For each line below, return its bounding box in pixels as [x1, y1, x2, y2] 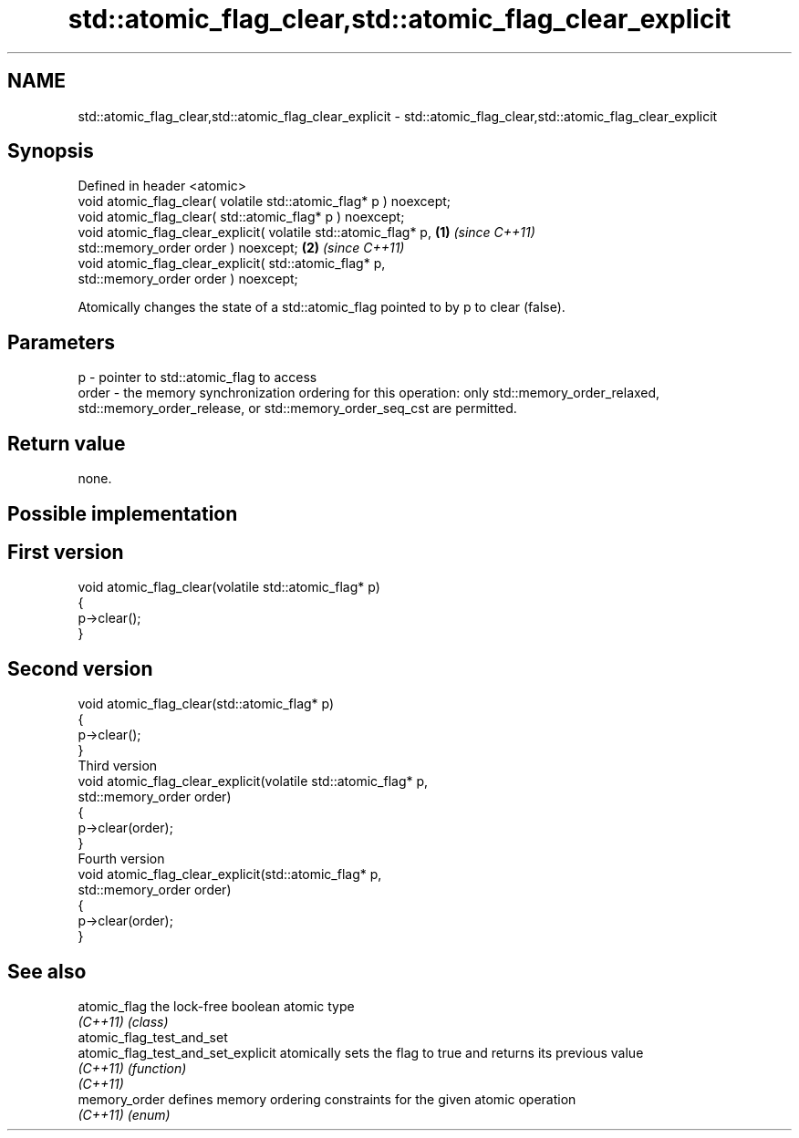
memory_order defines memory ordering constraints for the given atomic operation [78, 1091, 576, 1108]
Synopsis [7, 140, 94, 163]
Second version [7, 657, 153, 680]
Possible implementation [7, 502, 238, 525]
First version [7, 540, 124, 564]
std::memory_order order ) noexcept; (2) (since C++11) [78, 240, 405, 256]
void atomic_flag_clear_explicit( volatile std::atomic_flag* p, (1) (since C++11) [78, 224, 535, 241]
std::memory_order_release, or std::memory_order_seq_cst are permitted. [78, 400, 517, 417]
